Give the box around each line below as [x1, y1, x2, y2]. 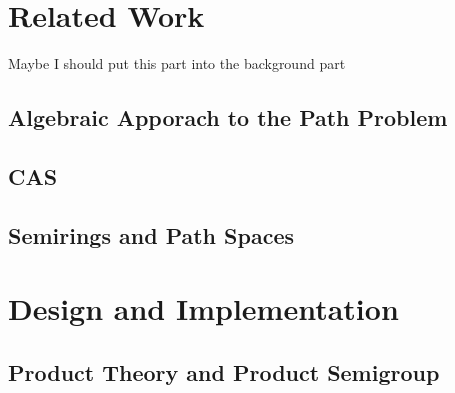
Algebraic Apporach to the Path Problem [8, 102, 448, 133]
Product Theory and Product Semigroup [8, 356, 440, 387]
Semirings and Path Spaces [8, 219, 294, 250]
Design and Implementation [8, 288, 399, 329]
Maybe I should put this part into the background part [8, 53, 346, 74]
